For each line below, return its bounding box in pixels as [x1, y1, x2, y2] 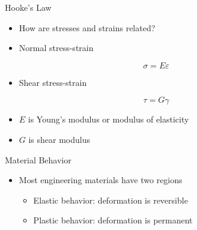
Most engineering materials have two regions [19, 174, 183, 186]
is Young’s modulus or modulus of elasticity [28, 113, 189, 126]
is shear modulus [28, 133, 91, 145]
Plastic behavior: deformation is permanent [33, 214, 193, 226]
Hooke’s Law [5, 1, 52, 13]
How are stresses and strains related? [19, 21, 156, 34]
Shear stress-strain [19, 76, 87, 88]
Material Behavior [5, 153, 71, 166]
